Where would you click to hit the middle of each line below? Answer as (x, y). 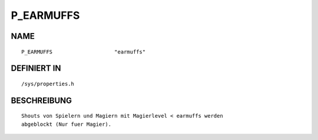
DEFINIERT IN (36, 69)
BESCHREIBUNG (42, 100)
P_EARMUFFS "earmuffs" (84, 52)
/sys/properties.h (48, 84)
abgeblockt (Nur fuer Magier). (67, 124)
